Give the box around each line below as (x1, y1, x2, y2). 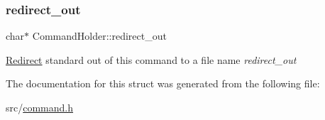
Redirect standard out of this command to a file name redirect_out (6, 52, 297, 67)
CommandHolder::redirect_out (32, 28, 167, 43)
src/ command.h (6, 100, 74, 114)
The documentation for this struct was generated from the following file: (6, 76, 320, 91)
